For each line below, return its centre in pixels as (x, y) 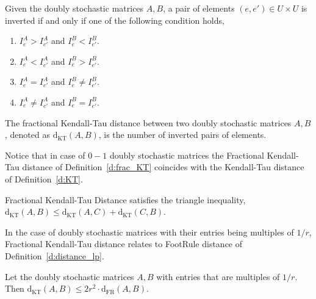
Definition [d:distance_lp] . (55, 255)
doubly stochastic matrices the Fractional (187, 155)
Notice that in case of (45, 155)
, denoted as (27, 135)
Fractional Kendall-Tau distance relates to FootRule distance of (124, 244)
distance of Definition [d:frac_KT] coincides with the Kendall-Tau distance (163, 167)
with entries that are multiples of (218, 276)
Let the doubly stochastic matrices (70, 276)
